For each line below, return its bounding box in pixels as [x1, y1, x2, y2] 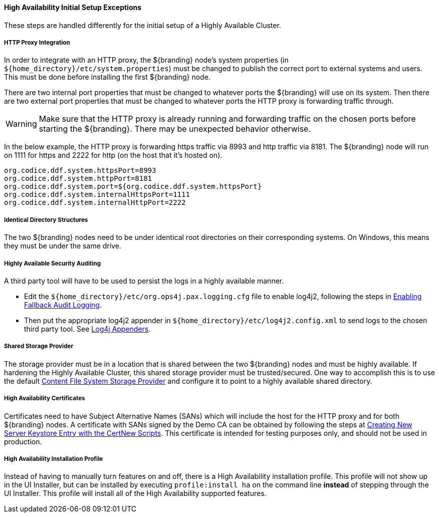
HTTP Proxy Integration [4, 39, 70, 46]
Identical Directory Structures [4, 216, 88, 223]
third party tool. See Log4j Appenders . [24, 324, 151, 333]
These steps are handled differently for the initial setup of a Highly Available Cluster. [4, 21, 281, 30]
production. [4, 437, 42, 446]
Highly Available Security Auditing [4, 260, 101, 267]
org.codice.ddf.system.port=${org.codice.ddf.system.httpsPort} [4, 182, 262, 191]
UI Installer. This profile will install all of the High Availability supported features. [4, 489, 267, 498]
